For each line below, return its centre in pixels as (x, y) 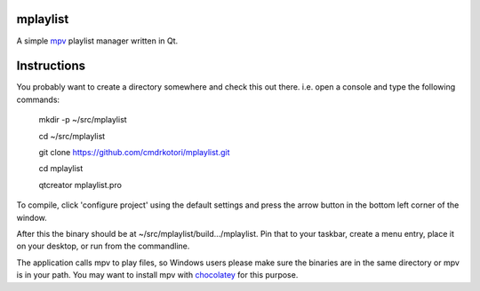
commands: (38, 99)
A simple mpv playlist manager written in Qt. (97, 41)
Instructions (51, 66)
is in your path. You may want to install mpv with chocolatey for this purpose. (157, 275)
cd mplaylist (61, 169)
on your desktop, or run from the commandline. (103, 246)
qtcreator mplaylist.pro (80, 185)
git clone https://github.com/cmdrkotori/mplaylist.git (134, 152)
